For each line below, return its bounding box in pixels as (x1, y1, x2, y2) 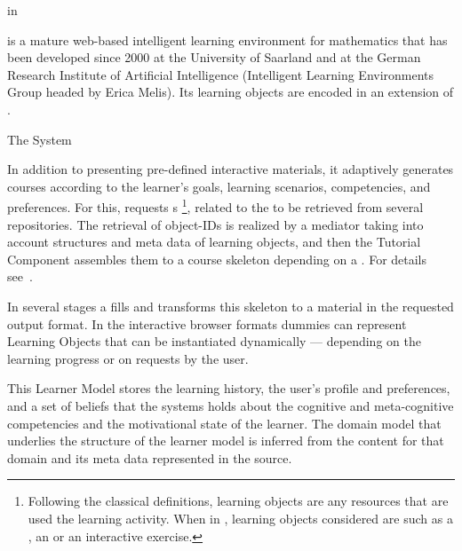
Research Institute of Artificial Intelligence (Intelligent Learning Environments (7, 65, 434, 83)
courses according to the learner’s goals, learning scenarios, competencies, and (7, 177, 431, 195)
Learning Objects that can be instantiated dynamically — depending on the (7, 332, 421, 350)
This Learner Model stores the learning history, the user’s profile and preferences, (7, 379, 450, 398)
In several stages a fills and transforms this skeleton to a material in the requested (7, 296, 454, 315)
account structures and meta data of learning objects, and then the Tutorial (7, 232, 421, 251)
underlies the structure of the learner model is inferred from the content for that (7, 431, 444, 450)
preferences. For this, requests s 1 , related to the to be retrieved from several (7, 195, 424, 216)
